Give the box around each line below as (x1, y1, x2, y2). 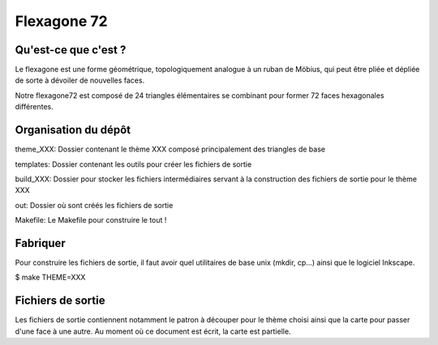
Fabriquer (15, 236, 67, 250)
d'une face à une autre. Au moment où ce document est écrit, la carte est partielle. (15, 326, 291, 336)
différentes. (15, 102, 54, 112)
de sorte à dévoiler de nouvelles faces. (15, 75, 145, 85)
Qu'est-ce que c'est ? (15, 43, 127, 57)
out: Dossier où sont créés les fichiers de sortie (15, 200, 174, 210)
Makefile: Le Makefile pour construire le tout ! (15, 215, 167, 225)
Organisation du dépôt (15, 123, 131, 137)
